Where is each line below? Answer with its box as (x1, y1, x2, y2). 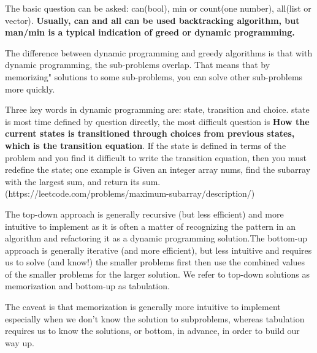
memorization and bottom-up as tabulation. (5, 279, 170, 292)
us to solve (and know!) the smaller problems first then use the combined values (5, 256, 305, 268)
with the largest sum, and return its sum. (5, 175, 161, 188)
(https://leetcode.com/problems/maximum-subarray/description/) (5, 187, 255, 200)
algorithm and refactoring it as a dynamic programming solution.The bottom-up (5, 232, 308, 245)
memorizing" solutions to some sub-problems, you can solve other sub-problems (5, 70, 303, 83)
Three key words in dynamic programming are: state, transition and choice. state (5, 103, 310, 116)
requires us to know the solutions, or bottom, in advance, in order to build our (5, 324, 300, 337)
